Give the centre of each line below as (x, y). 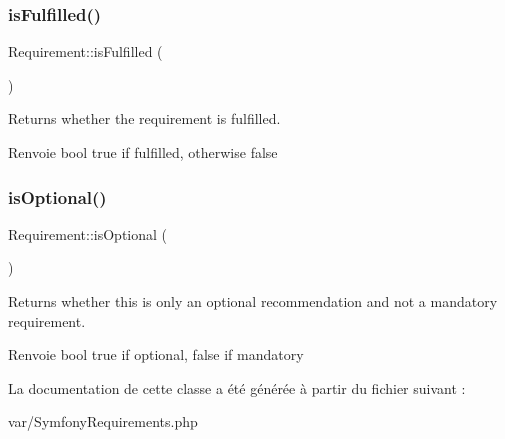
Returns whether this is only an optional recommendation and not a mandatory (253, 301)
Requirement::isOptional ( (87, 233)
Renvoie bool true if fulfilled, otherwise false (143, 152)
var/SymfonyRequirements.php (103, 421)
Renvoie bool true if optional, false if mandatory (156, 354)
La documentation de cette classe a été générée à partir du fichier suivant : (237, 387)
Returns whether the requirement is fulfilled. (144, 118)
